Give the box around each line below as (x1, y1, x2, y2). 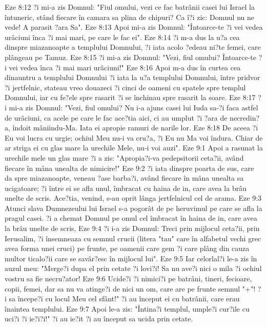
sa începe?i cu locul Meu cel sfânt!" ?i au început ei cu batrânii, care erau (9, 293, 240, 304)
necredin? (230, 112, 260, 123)
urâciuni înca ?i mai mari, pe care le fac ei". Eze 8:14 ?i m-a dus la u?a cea (5, 31, 240, 42)
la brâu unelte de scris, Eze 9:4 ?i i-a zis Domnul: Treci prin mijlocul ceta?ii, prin (5, 223, 260, 234)
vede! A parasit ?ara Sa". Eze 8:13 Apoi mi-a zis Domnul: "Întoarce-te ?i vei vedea (5, 22, 263, 32)
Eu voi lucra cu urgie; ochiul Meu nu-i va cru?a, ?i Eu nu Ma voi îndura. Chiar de (5, 132, 263, 143)
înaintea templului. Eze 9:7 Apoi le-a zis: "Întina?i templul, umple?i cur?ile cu (5, 303, 250, 314)
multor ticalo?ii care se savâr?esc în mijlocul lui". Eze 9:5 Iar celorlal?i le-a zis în (5, 253, 257, 263)
